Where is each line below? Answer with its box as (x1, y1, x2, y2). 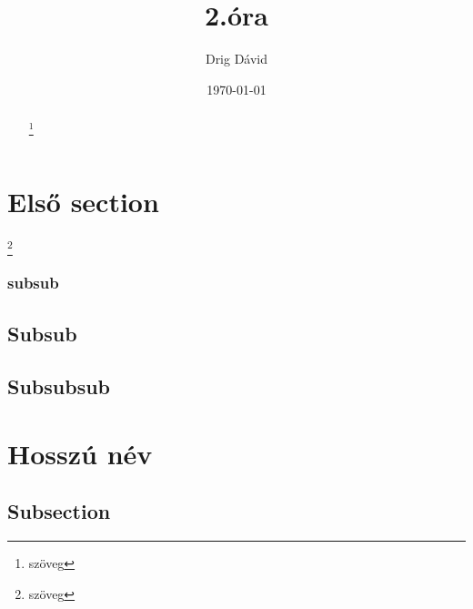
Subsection (7, 497, 111, 525)
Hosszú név (7, 434, 153, 472)
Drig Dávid (205, 49, 268, 68)
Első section (7, 183, 159, 219)
